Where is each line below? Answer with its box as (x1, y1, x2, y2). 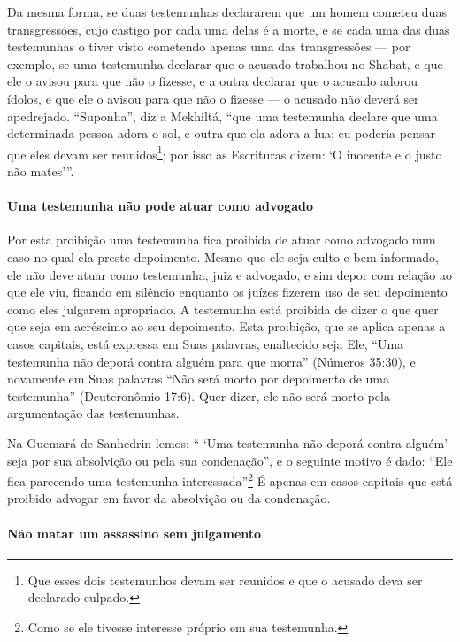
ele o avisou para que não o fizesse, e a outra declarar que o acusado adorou (7, 72, 418, 90)
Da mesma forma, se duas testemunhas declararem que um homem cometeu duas (7, 3, 447, 20)
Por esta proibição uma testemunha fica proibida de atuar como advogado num (7, 230, 436, 249)
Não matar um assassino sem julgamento (7, 523, 262, 542)
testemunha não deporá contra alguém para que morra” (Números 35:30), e (7, 352, 416, 370)
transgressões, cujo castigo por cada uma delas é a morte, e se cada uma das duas (7, 19, 450, 38)
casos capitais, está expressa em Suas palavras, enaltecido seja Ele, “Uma (7, 334, 404, 352)
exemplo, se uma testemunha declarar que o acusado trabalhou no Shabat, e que (7, 54, 443, 73)
